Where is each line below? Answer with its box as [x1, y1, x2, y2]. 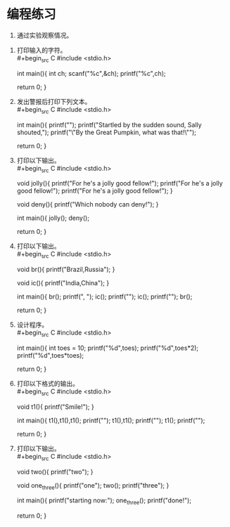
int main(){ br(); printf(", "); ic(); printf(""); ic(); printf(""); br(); [16, 292, 193, 301]
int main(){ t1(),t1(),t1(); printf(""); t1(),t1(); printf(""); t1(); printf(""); [16, 416, 205, 424]
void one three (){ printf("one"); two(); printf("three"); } [16, 481, 170, 491]
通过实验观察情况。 [16, 31, 73, 39]
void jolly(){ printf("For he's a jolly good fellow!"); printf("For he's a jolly [16, 179, 223, 188]
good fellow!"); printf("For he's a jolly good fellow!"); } [16, 187, 173, 195]
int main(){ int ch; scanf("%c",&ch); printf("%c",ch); [16, 69, 166, 77]
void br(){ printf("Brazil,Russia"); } [16, 265, 115, 274]
